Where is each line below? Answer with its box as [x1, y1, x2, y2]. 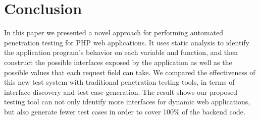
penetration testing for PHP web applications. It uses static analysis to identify [4, 37, 249, 47]
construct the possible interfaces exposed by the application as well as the [4, 56, 232, 67]
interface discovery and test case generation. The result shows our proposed [4, 86, 237, 97]
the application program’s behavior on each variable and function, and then [4, 47, 238, 57]
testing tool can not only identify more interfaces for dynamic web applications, [4, 96, 250, 107]
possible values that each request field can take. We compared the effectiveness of [4, 67, 255, 77]
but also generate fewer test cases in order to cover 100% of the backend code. [4, 106, 245, 116]
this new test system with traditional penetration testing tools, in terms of [4, 77, 235, 87]
